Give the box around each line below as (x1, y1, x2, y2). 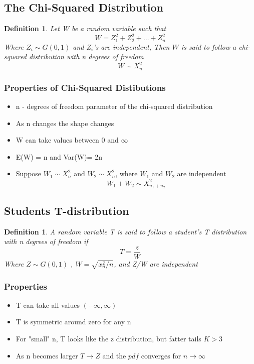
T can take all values (16, 299, 80, 310)
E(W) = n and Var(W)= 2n (16, 151, 102, 162)
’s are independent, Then (93, 41, 170, 52)
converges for (141, 350, 181, 360)
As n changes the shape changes (16, 117, 114, 128)
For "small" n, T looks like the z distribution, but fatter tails (16, 333, 201, 344)
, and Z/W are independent (114, 258, 198, 269)
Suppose (16, 168, 42, 179)
